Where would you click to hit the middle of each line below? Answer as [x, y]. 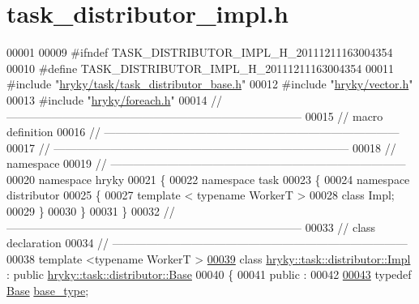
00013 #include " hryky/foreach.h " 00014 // [115, 99]
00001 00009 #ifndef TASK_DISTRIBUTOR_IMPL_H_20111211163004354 [200, 52]
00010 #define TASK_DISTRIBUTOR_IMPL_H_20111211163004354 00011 [200, 68]
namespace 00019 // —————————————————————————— [206, 163]
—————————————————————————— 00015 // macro [195, 116]
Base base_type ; [48, 291]
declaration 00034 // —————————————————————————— [207, 243]
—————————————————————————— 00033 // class [191, 227]
